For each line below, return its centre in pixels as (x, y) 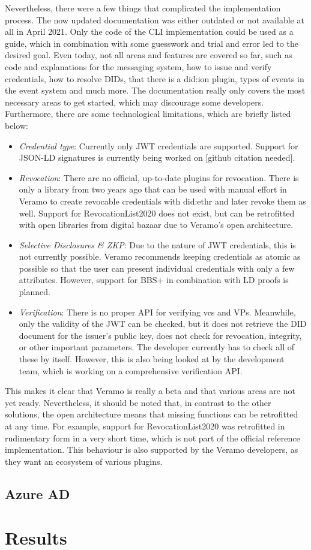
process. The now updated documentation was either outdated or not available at (155, 19)
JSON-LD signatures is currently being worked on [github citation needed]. (157, 157)
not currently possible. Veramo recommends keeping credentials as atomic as (160, 256)
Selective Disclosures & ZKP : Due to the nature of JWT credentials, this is (157, 244)
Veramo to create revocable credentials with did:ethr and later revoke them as (162, 201)
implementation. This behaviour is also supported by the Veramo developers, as (152, 450)
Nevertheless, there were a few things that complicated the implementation (143, 8)
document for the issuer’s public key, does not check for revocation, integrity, (160, 335)
